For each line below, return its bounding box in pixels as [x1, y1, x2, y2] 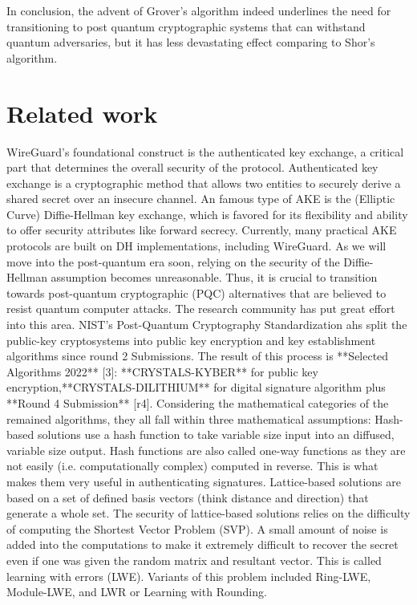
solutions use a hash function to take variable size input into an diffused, [37, 426, 395, 443]
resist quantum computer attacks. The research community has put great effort [6, 300, 395, 317]
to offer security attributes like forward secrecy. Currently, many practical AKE [6, 221, 397, 238]
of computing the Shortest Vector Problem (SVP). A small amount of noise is [6, 520, 388, 537]
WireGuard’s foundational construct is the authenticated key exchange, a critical [6, 143, 404, 160]
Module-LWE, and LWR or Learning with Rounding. [6, 583, 267, 600]
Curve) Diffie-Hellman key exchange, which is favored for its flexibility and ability [6, 205, 408, 222]
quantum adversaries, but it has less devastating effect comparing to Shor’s [6, 34, 375, 51]
